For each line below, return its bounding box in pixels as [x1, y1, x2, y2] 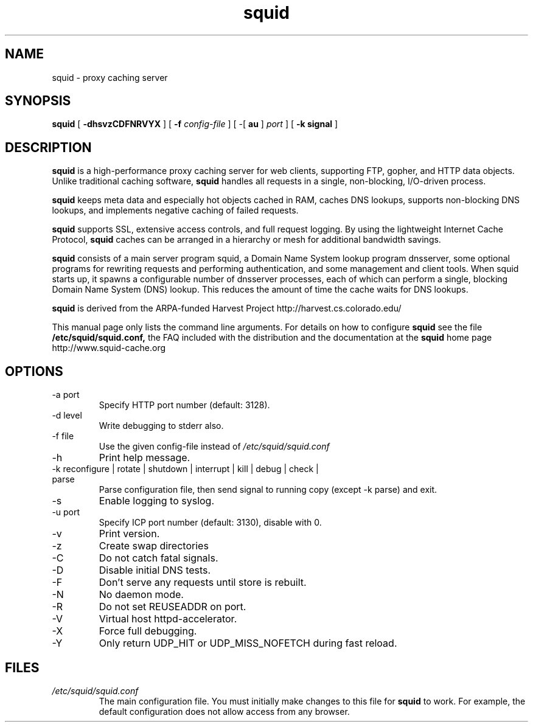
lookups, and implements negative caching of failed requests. [52, 205, 299, 216]
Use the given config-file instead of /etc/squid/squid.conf [99, 441, 330, 452]
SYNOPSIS [5, 93, 71, 109]
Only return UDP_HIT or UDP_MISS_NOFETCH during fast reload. [99, 637, 397, 650]
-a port [52, 389, 80, 400]
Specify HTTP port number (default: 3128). [99, 400, 270, 411]
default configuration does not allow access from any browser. [99, 706, 350, 717]
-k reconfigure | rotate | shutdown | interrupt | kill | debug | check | [52, 464, 319, 475]
